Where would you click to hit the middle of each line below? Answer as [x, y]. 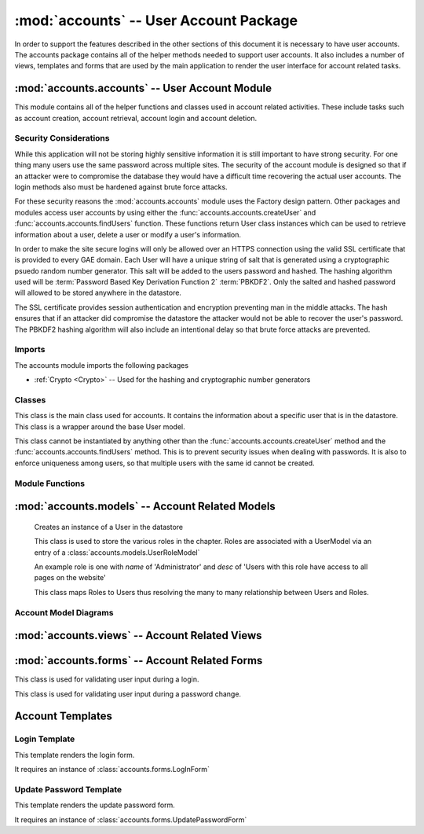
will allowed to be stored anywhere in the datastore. [98, 293]
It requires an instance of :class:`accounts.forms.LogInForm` [112, 770]
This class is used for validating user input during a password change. [128, 694]
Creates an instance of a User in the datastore [109, 527]
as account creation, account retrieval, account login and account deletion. [136, 118]
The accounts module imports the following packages [101, 365]
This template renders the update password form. [95, 805]
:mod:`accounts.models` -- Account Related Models [145, 507]
